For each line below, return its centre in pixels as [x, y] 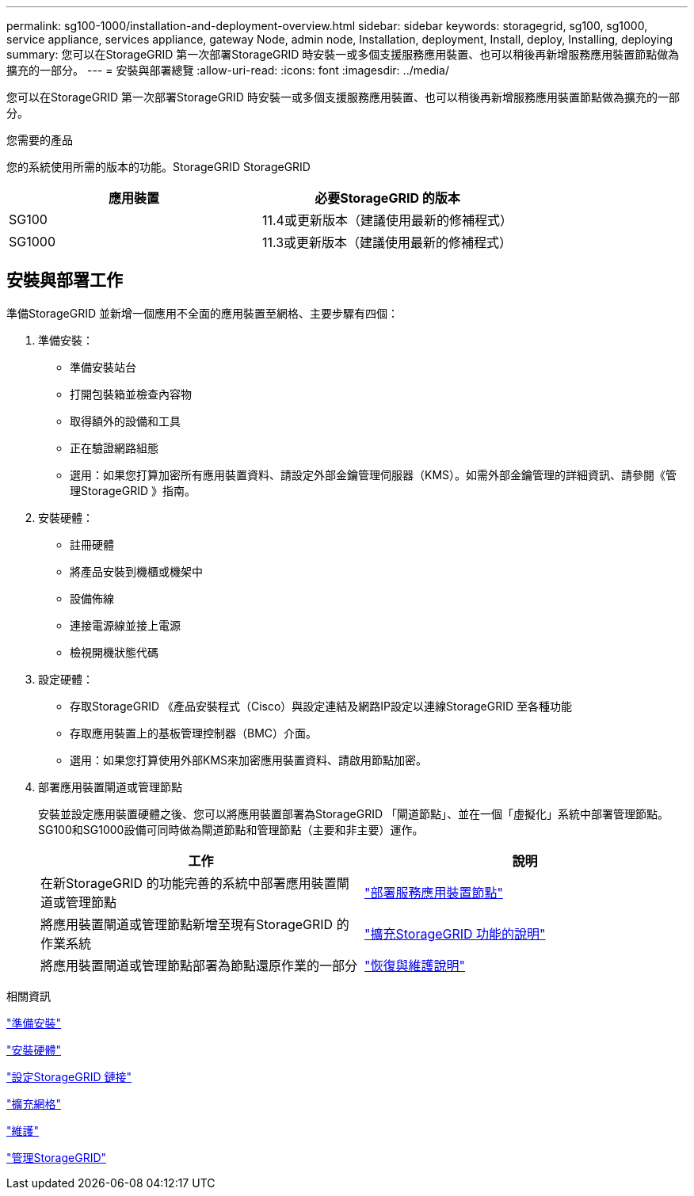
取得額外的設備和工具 [125, 421]
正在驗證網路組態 [114, 448]
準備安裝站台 [103, 367]
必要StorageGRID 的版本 [387, 198]
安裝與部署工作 [65, 280]
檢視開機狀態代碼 [114, 652]
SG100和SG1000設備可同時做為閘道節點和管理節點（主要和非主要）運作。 [231, 829]
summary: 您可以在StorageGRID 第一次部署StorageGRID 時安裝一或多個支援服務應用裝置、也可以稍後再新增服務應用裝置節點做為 [343, 54]
